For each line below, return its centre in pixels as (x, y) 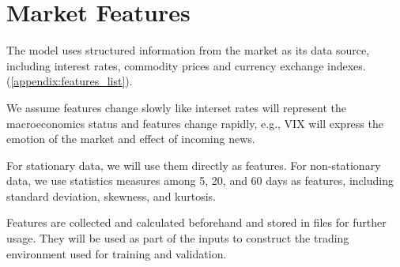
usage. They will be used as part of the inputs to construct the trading (178, 238)
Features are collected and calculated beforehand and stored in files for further (196, 222)
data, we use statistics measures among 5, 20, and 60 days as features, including (200, 181)
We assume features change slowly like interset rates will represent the (176, 107)
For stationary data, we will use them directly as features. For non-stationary (194, 165)
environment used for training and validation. (117, 253)
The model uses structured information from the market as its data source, (188, 50)
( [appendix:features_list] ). (70, 81)
